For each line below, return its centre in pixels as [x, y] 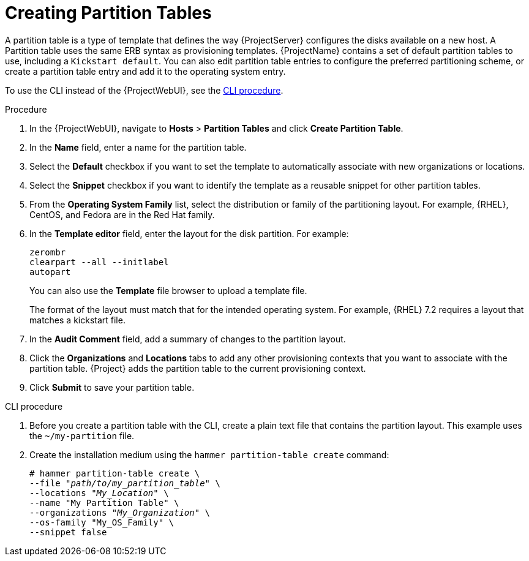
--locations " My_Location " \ [99, 493]
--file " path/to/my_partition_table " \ [125, 483]
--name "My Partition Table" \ [104, 503]
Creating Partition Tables [108, 13]
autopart [50, 272]
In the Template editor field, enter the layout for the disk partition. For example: [189, 233]
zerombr [48, 252]
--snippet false [68, 532]
